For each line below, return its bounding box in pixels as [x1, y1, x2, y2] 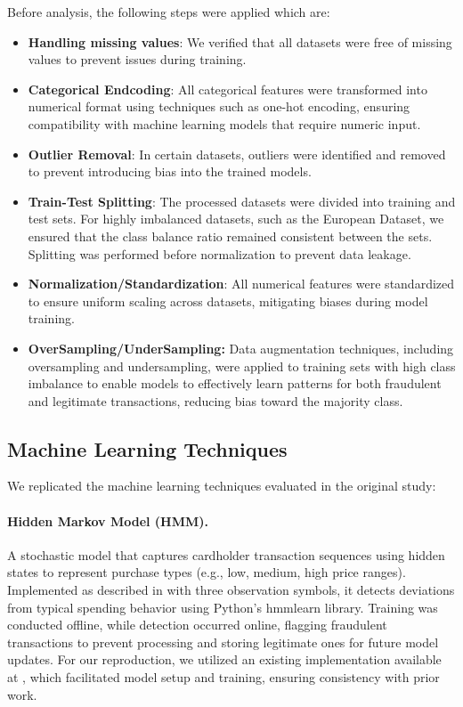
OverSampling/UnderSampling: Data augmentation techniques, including [28, 338, 454, 357]
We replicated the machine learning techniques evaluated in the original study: [7, 476, 436, 495]
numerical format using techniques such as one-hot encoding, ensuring [28, 97, 410, 116]
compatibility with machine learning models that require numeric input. [28, 114, 421, 133]
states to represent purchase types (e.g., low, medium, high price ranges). [7, 563, 406, 581]
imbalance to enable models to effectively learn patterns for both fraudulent [28, 374, 442, 393]
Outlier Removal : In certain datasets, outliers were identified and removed [28, 144, 446, 163]
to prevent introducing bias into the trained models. [28, 162, 312, 181]
